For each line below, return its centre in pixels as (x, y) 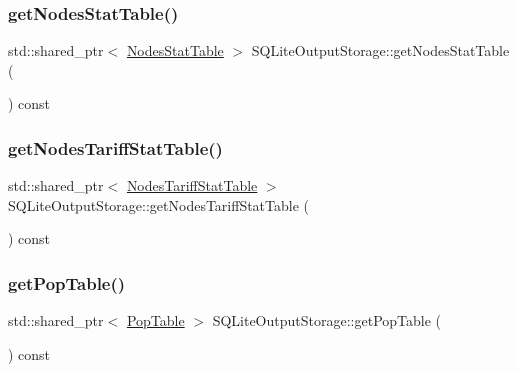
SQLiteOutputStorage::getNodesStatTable (380, 50)
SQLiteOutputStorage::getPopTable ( (326, 320)
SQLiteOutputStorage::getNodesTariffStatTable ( (159, 204)
